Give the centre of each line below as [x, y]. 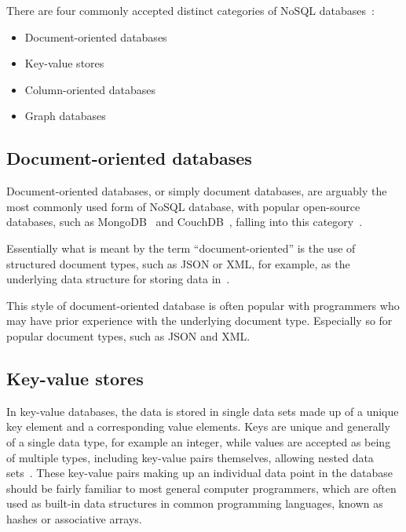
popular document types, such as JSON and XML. [128, 335]
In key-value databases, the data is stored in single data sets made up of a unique [203, 411]
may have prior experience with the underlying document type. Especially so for [199, 321]
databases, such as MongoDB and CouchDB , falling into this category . [185, 222]
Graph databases [65, 116]
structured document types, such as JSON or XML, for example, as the [178, 263]
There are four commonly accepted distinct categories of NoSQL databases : [190, 10]
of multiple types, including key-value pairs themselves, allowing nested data [190, 457]
